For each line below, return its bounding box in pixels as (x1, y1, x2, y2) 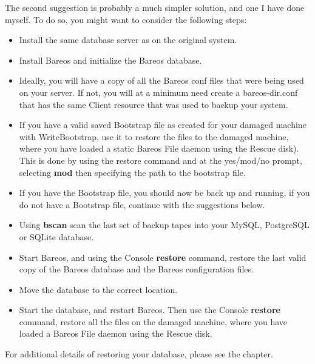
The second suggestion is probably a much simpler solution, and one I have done (5, 1, 305, 13)
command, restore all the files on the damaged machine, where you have (19, 315, 288, 328)
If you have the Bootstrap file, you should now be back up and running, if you (19, 186, 310, 199)
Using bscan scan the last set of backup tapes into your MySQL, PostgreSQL (19, 218, 310, 231)
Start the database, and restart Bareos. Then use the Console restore (19, 303, 280, 316)
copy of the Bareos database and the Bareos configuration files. (19, 263, 254, 275)
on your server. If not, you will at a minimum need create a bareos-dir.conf (19, 86, 298, 98)
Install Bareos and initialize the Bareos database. (19, 53, 202, 66)
